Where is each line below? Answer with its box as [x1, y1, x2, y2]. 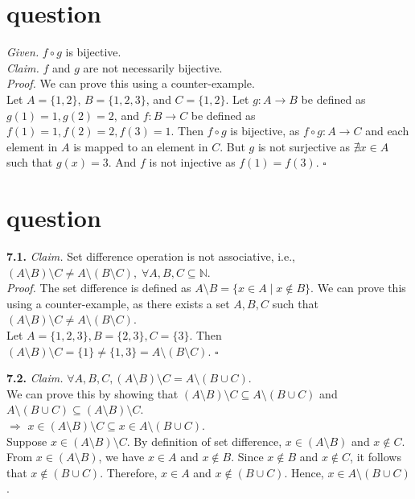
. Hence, [284, 464, 324, 480]
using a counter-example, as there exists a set [6, 295, 230, 311]
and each [365, 122, 409, 139]
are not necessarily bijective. [83, 59, 223, 76]
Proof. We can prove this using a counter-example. [6, 75, 255, 92]
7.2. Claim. [6, 369, 64, 386]
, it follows [350, 448, 401, 465]
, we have [98, 448, 145, 465]
